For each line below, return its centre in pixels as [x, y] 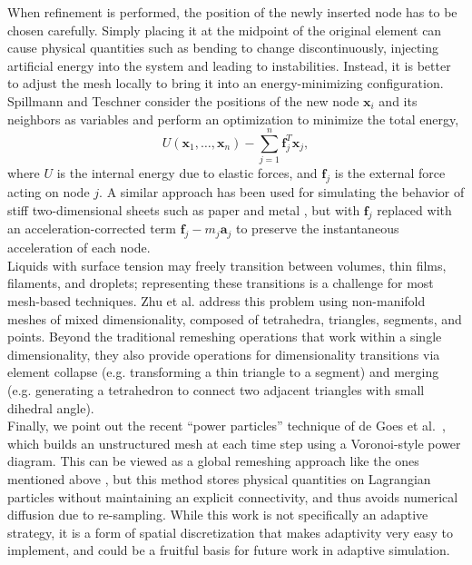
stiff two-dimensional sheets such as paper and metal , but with [184, 209]
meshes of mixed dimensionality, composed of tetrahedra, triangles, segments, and [235, 318]
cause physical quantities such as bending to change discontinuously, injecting [223, 48]
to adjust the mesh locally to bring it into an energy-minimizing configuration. [226, 83]
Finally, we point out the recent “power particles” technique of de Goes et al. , [226, 426]
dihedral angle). [51, 407]
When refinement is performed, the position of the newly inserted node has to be [232, 12]
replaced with [414, 209]
